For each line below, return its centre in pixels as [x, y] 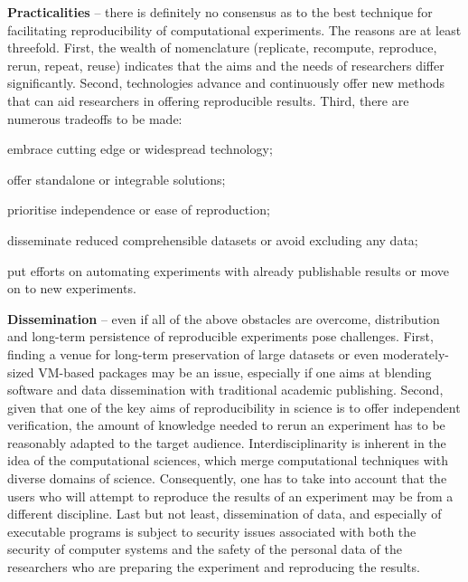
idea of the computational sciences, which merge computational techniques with [228, 460]
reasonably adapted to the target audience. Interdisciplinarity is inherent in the [227, 442]
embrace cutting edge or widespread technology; [140, 149]
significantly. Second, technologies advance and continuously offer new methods [226, 83]
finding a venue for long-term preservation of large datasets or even [193, 353]
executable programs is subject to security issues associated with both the [212, 531]
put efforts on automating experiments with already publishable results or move [229, 270]
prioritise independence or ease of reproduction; [139, 210]
